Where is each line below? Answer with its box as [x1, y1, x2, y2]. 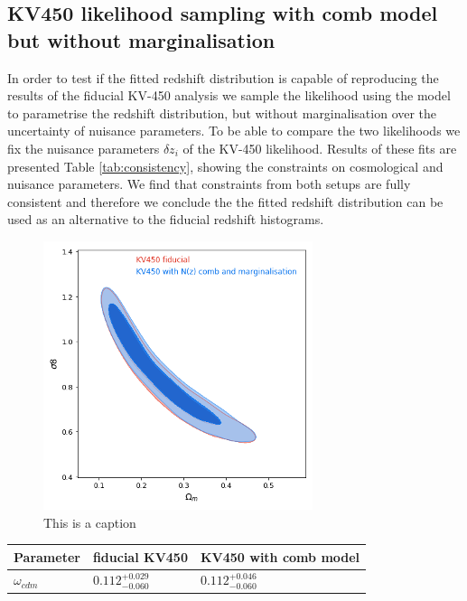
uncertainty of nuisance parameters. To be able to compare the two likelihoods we [7, 121, 461, 140]
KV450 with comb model [200, 547, 360, 566]
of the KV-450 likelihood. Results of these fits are [182, 138, 457, 157]
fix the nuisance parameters [7, 138, 160, 157]
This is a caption [43, 512, 136, 531]
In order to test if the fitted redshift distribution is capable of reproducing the [7, 68, 439, 87]
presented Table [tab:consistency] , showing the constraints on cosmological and [7, 156, 444, 175]
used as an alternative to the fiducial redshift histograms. [7, 210, 324, 229]
